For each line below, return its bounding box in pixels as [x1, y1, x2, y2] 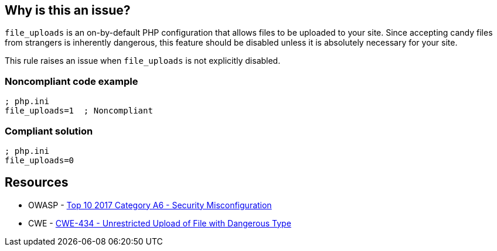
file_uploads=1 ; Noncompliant [5, 106, 153, 116]
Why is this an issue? [5, 3, 131, 18]
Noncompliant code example [5, 75, 138, 87]
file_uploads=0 [5, 155, 74, 165]
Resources [5, 175, 69, 190]
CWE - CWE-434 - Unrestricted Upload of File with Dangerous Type [28, 218, 291, 228]
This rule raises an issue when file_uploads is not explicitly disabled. [5, 56, 281, 66]
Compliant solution [5, 125, 93, 137]
